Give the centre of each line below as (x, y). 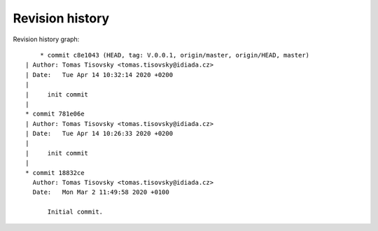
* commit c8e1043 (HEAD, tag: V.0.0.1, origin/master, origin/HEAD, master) (175, 55)
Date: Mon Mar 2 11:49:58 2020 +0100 (101, 192)
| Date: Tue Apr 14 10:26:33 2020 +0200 (99, 134)
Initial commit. (75, 212)
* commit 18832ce (55, 173)
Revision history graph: (46, 39)
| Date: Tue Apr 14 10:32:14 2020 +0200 (99, 75)
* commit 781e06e (55, 114)
